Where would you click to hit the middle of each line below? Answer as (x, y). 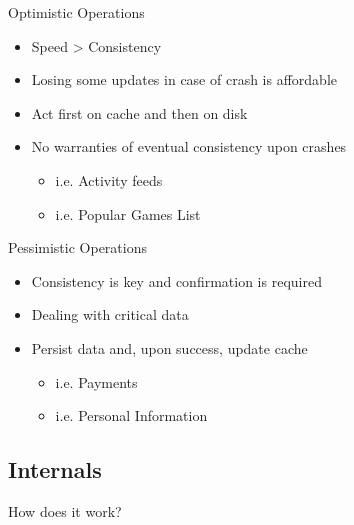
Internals (55, 469)
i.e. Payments (96, 381)
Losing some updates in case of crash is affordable (184, 79)
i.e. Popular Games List (128, 213)
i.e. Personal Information (131, 415)
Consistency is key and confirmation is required (176, 280)
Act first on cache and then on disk (139, 112)
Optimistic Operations (76, 12)
